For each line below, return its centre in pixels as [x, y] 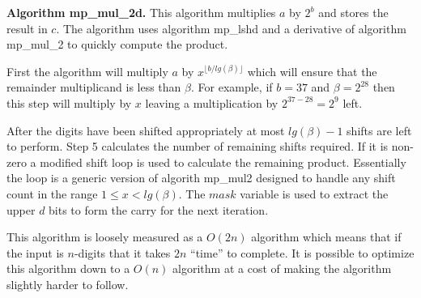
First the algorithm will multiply [87, 71]
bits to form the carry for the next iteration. [159, 209]
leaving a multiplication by [212, 102]
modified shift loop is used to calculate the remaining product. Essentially [223, 162]
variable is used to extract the [314, 193]
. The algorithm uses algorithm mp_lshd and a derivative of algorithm [231, 28]
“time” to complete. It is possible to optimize [302, 252]
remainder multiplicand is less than [94, 87]
